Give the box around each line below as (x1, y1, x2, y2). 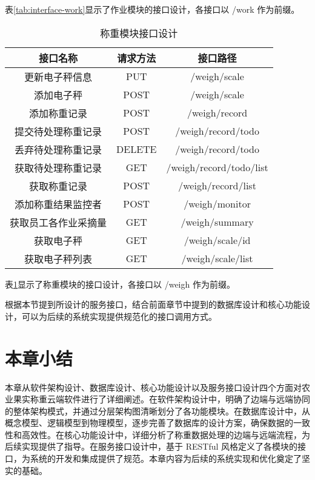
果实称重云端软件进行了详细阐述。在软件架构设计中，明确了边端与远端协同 (13, 393, 310, 405)
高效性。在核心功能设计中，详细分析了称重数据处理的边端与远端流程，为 (21, 428, 310, 441)
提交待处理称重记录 (15, 124, 102, 138)
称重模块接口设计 (100, 25, 178, 40)
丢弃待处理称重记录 (15, 142, 102, 157)
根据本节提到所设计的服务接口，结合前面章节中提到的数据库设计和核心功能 (5, 298, 302, 311)
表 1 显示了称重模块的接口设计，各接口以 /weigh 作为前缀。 (5, 277, 235, 290)
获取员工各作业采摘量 (10, 215, 107, 229)
